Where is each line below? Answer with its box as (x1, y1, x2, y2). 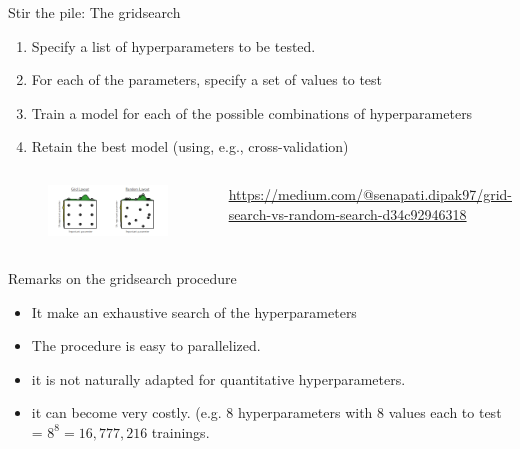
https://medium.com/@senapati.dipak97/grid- (228, 183, 512, 204)
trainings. (151, 421, 210, 442)
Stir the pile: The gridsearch (8, 2, 181, 22)
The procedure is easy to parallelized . (31, 335, 261, 356)
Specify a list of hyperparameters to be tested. (31, 35, 316, 56)
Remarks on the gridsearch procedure (8, 267, 237, 288)
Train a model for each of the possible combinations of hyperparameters (31, 102, 473, 123)
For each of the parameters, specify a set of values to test (31, 69, 383, 90)
